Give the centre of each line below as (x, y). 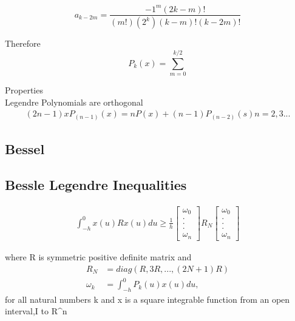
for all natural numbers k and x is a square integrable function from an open (147, 299)
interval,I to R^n (36, 311)
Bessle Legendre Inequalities (96, 185)
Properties (24, 90)
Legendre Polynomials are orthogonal (74, 102)
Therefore (23, 43)
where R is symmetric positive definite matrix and (98, 256)
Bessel (25, 149)
